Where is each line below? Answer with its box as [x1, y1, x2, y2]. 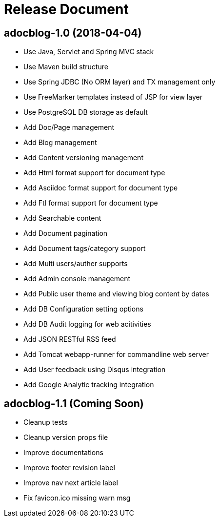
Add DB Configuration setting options [23, 305, 143, 313]
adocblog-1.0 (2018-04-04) [4, 26, 142, 39]
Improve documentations [23, 448, 103, 457]
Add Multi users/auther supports [23, 259, 128, 268]
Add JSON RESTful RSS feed [23, 335, 116, 344]
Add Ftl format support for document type [23, 199, 158, 208]
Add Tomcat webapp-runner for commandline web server [23, 350, 209, 359]
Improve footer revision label [23, 463, 115, 472]
